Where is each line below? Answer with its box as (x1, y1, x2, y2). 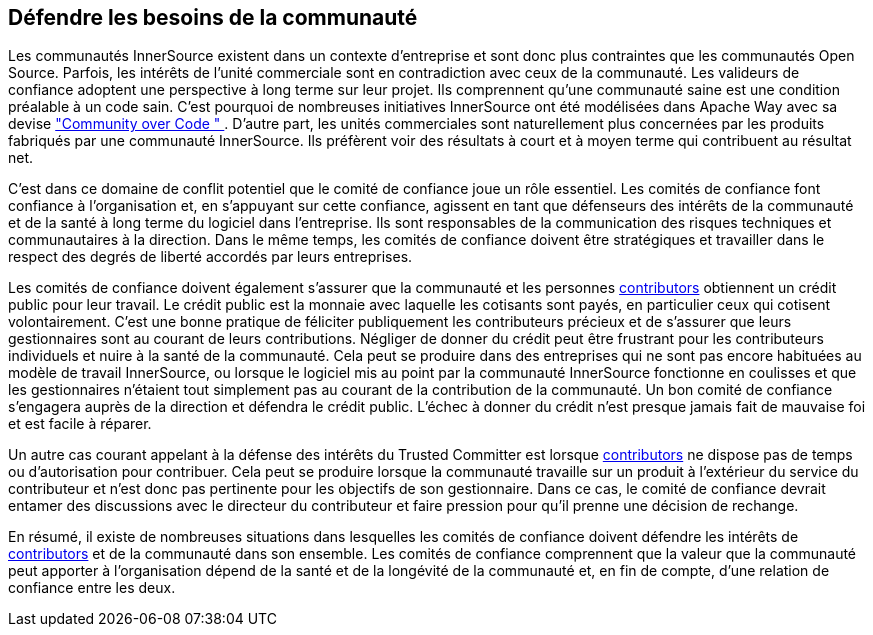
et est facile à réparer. (8, 415, 152, 433)
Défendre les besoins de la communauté (8, 5, 418, 30)
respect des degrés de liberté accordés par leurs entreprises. (8, 248, 413, 266)
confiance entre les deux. (8, 579, 176, 597)
